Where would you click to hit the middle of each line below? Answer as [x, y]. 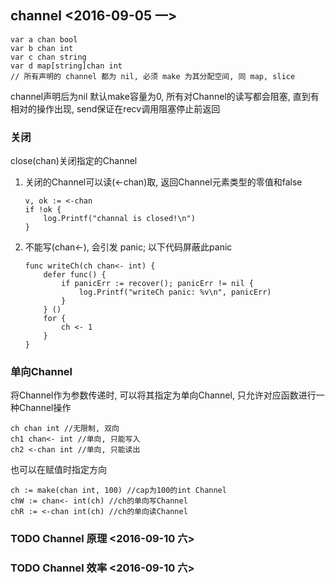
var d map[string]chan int [66, 66]
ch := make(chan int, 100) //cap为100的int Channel [118, 491]
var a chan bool [44, 39]
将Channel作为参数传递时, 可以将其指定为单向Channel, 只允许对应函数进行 [163, 395]
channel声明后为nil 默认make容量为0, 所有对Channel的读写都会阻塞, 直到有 [165, 96]
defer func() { [75, 275]
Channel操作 [45, 408]
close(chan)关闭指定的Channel [74, 161]
